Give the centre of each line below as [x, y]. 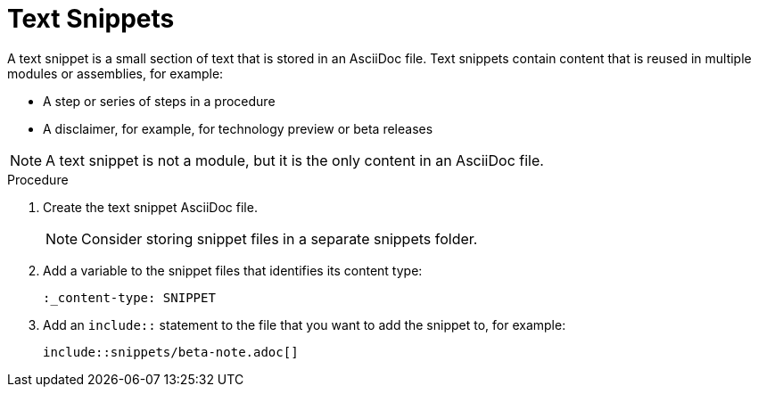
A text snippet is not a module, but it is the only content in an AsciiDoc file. [295, 160]
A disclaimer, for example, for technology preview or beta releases [238, 128]
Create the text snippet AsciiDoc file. [150, 207]
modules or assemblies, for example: [115, 73]
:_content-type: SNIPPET [129, 297]
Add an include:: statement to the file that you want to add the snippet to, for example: [305, 324]
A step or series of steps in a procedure [159, 101]
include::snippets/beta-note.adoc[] [171, 352]
